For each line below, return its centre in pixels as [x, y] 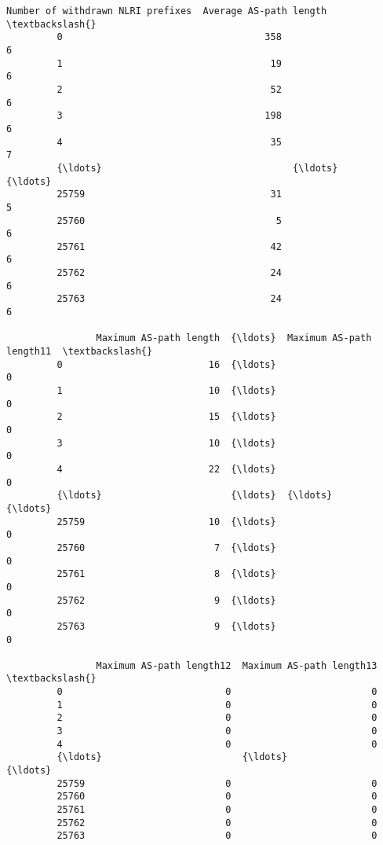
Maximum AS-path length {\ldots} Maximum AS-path [234, 338]
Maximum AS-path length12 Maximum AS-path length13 [237, 665]
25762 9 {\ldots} [166, 600]
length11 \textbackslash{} [80, 352]
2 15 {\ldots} [166, 417]
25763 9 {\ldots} [166, 626]
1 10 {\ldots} [166, 391]
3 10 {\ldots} [166, 443]
